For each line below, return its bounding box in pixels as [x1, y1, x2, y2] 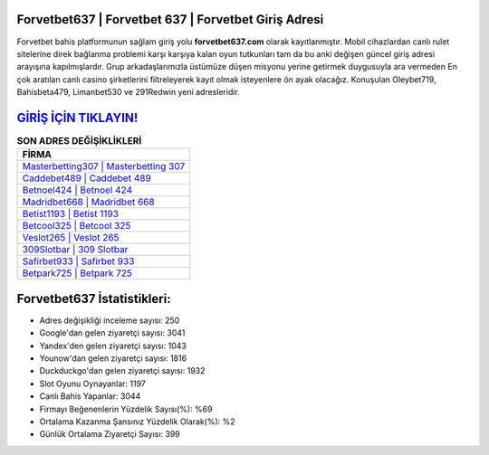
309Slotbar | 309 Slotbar [22, 243, 129, 256]
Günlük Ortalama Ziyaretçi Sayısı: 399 [39, 429, 180, 440]
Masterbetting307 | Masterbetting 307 [22, 160, 186, 173]
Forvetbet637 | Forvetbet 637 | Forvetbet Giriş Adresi [16, 12, 324, 27]
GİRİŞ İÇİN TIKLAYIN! [16, 109, 139, 126]
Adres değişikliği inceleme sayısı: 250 [39, 315, 180, 326]
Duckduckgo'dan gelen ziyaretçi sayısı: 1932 [39, 365, 206, 376]
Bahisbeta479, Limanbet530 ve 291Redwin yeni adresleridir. [16, 87, 240, 98]
